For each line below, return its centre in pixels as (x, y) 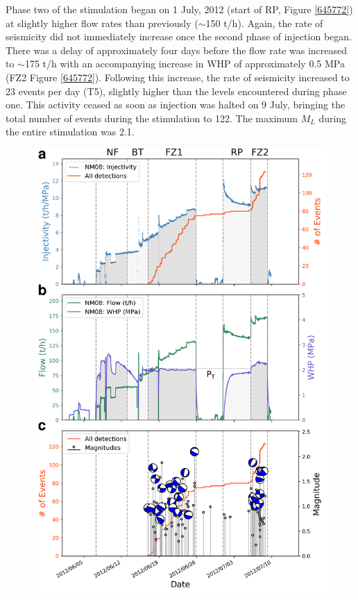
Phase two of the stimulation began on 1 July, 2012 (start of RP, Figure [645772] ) (179, 9)
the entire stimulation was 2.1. (70, 132)
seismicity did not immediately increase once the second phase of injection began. (179, 36)
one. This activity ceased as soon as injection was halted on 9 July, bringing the (176, 105)
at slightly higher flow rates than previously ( (102, 23)
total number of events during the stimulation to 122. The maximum (152, 118)
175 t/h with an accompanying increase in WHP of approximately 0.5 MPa (185, 64)
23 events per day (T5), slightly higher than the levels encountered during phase (176, 91)
